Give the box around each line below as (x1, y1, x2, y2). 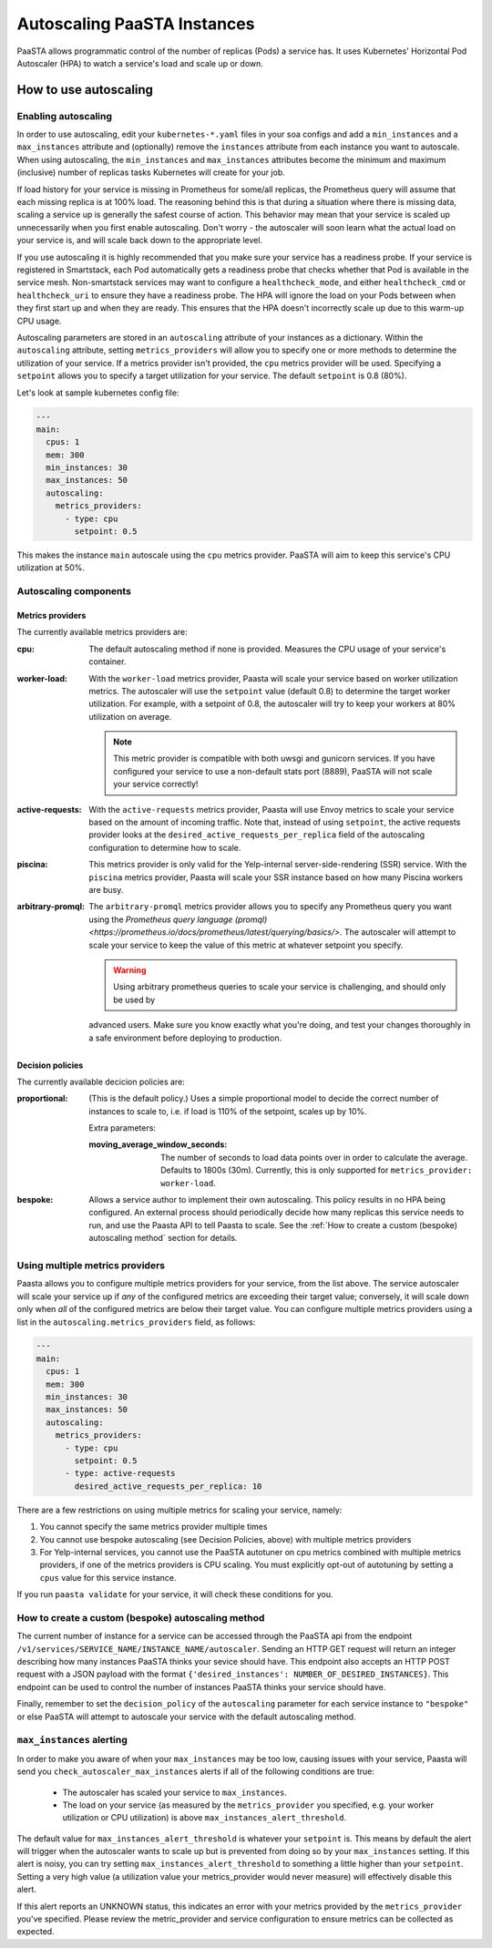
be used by (113, 994, 156, 1005)
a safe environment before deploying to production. (88, 1032, 282, 1043)
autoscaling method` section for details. (88, 1233, 238, 1244)
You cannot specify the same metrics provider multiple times (39, 1522, 268, 1533)
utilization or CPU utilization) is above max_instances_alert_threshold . (62, 1812, 347, 1823)
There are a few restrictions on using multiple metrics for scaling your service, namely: (16, 1504, 343, 1515)
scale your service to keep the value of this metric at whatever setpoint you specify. (88, 939, 404, 950)
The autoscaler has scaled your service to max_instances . (62, 1787, 287, 1798)
